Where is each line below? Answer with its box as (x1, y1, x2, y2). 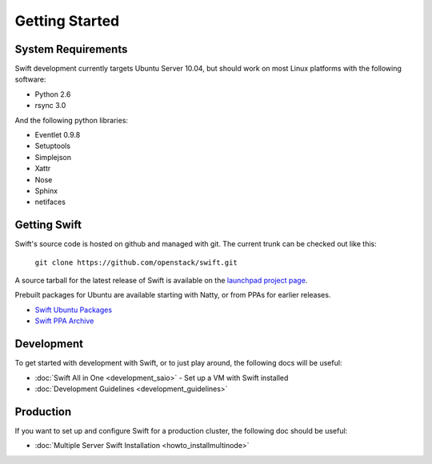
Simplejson (34, 152, 72, 162)
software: (14, 74, 46, 84)
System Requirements (14, 42, 128, 56)
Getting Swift (14, 218, 82, 232)
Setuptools (34, 141, 71, 151)
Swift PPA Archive (34, 316, 94, 326)
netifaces (34, 197, 66, 207)
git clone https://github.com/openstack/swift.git (34, 258, 238, 267)
